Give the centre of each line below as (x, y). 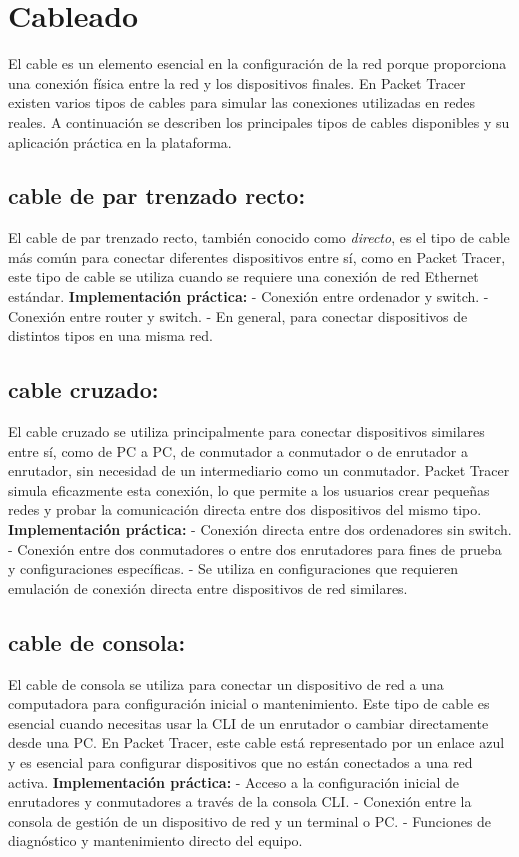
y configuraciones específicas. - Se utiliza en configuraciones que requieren (233, 568)
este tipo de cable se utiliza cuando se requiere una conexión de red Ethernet (243, 276)
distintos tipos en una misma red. (110, 335)
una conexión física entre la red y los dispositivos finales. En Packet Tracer (237, 82)
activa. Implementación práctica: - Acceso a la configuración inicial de (234, 781)
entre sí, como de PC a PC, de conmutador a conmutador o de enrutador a (238, 450)
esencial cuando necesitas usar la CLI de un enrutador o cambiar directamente (248, 722)
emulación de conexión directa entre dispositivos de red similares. (208, 587)
